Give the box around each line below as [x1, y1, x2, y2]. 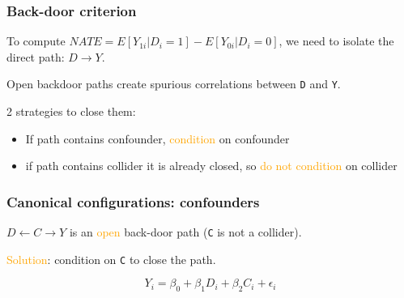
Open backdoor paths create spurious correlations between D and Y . [6, 75, 341, 92]
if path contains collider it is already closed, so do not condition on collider [25, 157, 398, 174]
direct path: [6, 48, 65, 65]
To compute [6, 32, 66, 49]
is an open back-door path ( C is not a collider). [69, 223, 302, 241]
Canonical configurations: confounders [6, 191, 260, 211]
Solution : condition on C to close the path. [6, 250, 216, 267]
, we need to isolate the [279, 32, 394, 49]
